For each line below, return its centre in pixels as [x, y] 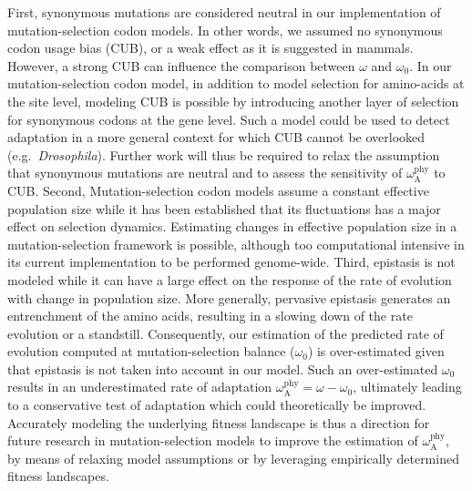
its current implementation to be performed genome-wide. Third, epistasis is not [231, 262]
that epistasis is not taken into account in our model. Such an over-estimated [223, 368]
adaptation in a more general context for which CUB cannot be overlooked [216, 137]
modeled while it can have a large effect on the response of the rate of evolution [230, 279]
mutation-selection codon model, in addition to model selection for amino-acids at [236, 83]
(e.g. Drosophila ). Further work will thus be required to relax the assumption [224, 154]
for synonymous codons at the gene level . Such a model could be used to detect [229, 119]
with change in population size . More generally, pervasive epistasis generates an [229, 297]
